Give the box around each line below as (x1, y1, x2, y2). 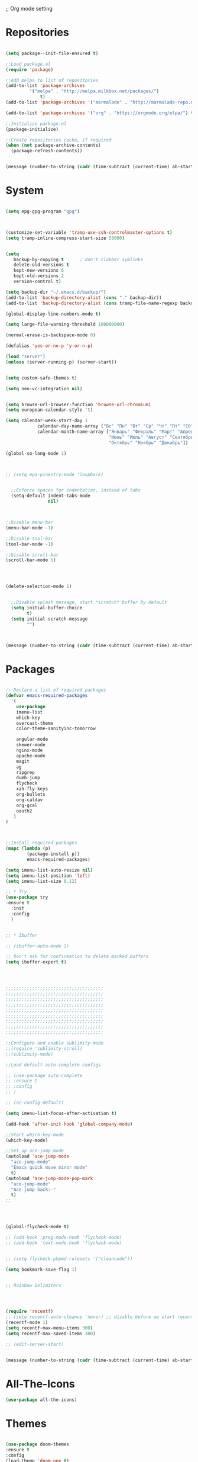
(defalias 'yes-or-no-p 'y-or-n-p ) (5, 343, 93, 349)
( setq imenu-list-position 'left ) (5, 873, 91, 879)
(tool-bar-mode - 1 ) (5, 541, 54, 547)
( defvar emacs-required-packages (5, 693, 88, 699)
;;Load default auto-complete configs (5, 1062, 101, 1068)
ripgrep (16, 769, 35, 775)
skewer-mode (16, 742, 46, 748)
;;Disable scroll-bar (5, 552, 59, 558)
